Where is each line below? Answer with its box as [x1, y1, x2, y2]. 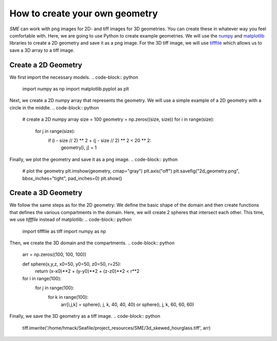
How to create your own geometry [9, 8, 158, 19]
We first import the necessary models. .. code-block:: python [9, 74, 138, 80]
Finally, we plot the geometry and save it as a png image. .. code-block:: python [9, 156, 178, 162]
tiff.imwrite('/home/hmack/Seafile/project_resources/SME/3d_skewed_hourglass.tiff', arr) [22, 325, 211, 331]
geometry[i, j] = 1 [61, 144, 97, 151]
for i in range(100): [22, 275, 62, 281]
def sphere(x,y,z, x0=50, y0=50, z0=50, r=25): [22, 261, 122, 267]
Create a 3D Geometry [9, 188, 83, 197]
